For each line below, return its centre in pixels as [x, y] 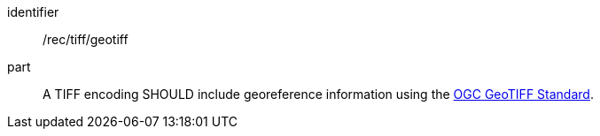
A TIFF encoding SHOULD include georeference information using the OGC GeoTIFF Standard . [318, 94]
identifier [33, 12]
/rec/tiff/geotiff [86, 39]
